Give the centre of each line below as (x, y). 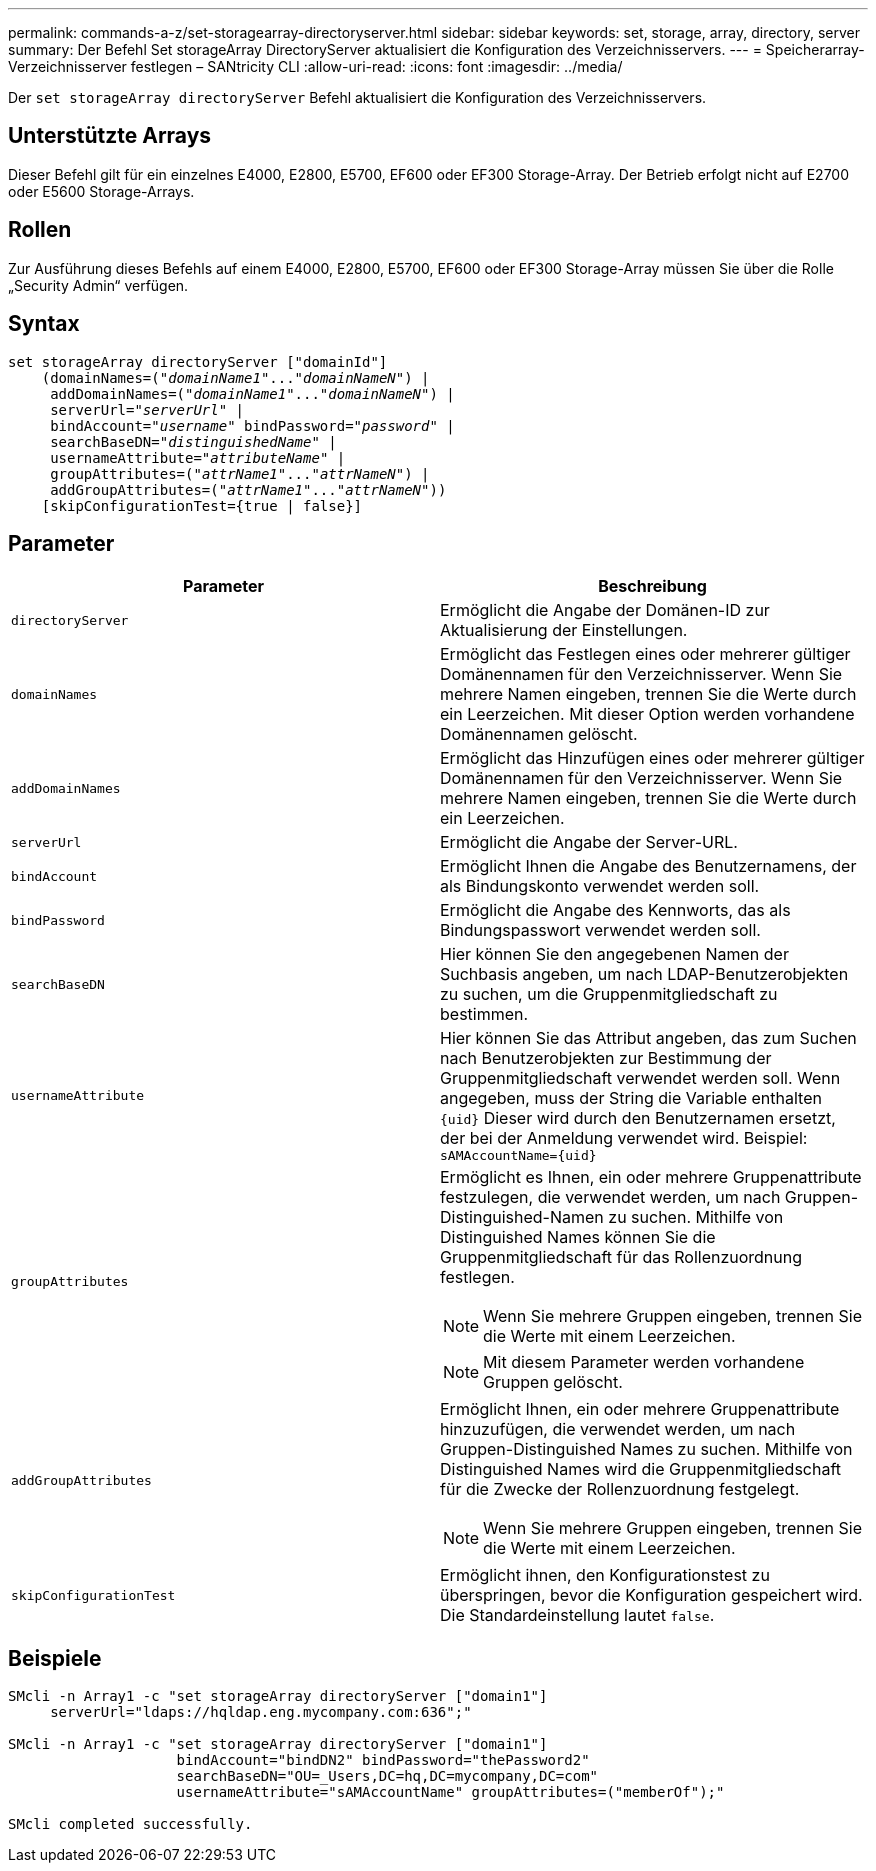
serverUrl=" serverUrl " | (147, 409)
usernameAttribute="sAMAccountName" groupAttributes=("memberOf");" (450, 1792)
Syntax (44, 324)
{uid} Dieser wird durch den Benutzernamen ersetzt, (638, 1118)
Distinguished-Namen (522, 1217)
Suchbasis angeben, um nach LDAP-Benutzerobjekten (644, 974)
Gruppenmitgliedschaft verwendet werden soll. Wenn (640, 1078)
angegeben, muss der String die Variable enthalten (631, 1098)
